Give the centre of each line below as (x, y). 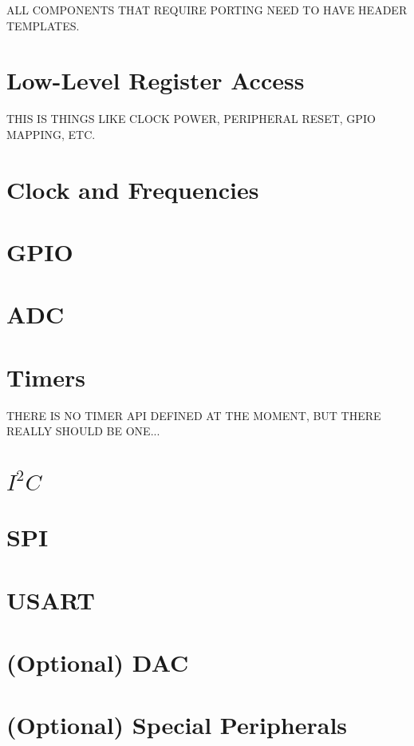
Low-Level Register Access (156, 80)
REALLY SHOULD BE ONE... (83, 431)
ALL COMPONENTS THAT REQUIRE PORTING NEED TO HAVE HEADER (207, 10)
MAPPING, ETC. (51, 134)
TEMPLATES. (43, 25)
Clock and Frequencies (133, 189)
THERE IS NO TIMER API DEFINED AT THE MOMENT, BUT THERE (194, 415)
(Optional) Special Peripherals (177, 725)
